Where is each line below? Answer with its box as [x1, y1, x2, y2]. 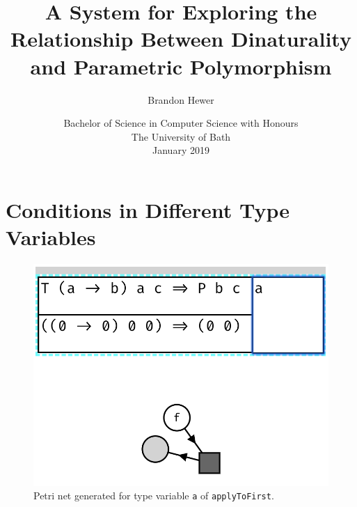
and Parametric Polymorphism [30, 52, 332, 80]
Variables [6, 223, 96, 251]
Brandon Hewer [148, 92, 214, 107]
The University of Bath [131, 129, 231, 143]
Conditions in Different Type [6, 195, 289, 224]
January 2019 [152, 143, 209, 157]
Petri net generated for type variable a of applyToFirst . [33, 488, 274, 503]
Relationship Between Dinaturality [10, 24, 351, 53]
